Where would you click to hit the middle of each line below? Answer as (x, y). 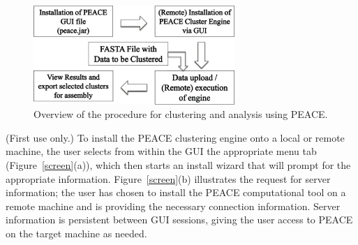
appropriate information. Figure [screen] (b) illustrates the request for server (168, 178)
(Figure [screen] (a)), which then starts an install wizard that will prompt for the (178, 164)
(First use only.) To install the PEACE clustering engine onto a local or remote (175, 137)
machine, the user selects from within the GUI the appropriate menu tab (161, 151)
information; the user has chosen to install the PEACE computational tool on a (176, 192)
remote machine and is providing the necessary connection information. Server (173, 206)
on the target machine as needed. (76, 233)
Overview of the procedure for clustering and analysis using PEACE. (181, 114)
